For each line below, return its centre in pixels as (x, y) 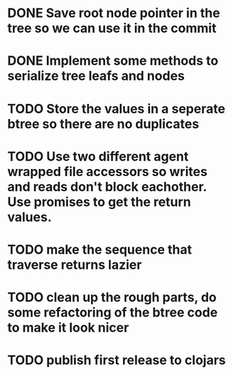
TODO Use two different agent (98, 156)
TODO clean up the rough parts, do (112, 298)
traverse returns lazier (75, 264)
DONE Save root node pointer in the (114, 13)
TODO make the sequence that (100, 249)
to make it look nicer (68, 328)
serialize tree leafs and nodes (96, 76)
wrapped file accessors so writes (108, 171)
